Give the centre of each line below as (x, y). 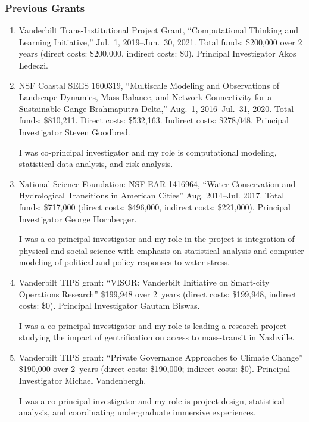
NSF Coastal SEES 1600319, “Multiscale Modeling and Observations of (149, 85)
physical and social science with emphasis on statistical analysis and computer (161, 250)
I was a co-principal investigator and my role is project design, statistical (152, 400)
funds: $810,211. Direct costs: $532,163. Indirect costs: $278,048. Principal (154, 120)
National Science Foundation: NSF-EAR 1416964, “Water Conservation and (157, 183)
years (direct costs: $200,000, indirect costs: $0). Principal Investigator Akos (157, 53)
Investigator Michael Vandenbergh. (82, 381)
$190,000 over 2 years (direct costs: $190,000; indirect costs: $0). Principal (154, 369)
